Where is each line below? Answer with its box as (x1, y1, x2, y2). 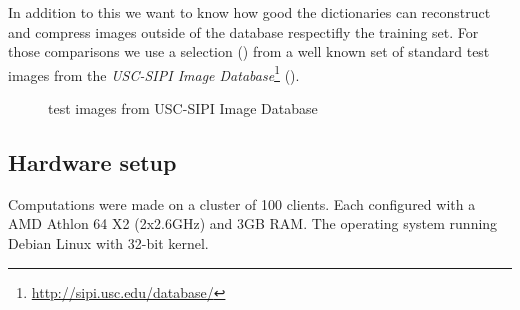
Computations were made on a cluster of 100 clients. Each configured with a (8, 193, 476, 214)
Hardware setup (8, 147, 177, 178)
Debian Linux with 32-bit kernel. (8, 233, 209, 254)
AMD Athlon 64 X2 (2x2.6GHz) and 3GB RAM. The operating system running (8, 213, 498, 234)
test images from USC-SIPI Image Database (48, 98, 318, 119)
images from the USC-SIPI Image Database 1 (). (8, 61, 300, 85)
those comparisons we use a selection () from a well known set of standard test (8, 41, 490, 62)
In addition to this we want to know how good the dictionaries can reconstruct (8, 2, 491, 22)
